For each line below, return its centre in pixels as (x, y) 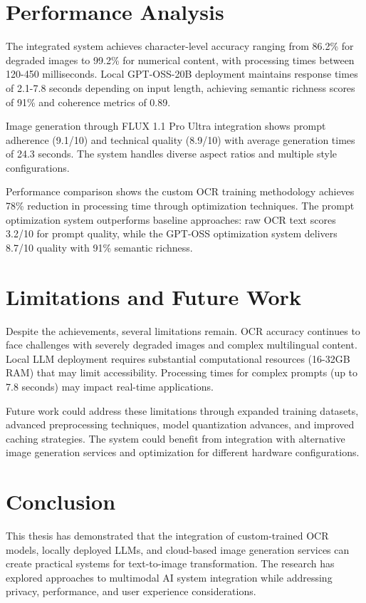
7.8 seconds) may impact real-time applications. (110, 386)
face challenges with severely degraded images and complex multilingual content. (182, 345)
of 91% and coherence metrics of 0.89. (88, 102)
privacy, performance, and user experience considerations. (131, 591)
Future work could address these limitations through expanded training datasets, (182, 410)
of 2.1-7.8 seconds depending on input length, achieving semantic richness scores (181, 87)
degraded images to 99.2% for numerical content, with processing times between (180, 60)
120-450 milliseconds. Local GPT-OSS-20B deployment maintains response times (182, 74)
